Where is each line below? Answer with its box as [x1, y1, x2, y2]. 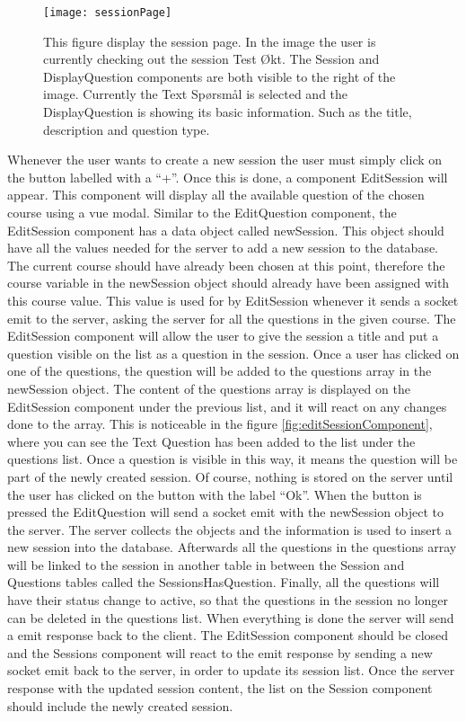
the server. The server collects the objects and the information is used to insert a [7, 520, 452, 539]
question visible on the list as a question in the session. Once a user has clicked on [7, 343, 460, 362]
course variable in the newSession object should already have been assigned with [7, 273, 450, 292]
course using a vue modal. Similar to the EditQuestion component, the [7, 203, 397, 221]
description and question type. [43, 120, 210, 138]
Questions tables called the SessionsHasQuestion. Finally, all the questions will [7, 573, 440, 592]
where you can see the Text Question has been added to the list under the [7, 432, 416, 450]
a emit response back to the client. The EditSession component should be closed [7, 626, 449, 645]
